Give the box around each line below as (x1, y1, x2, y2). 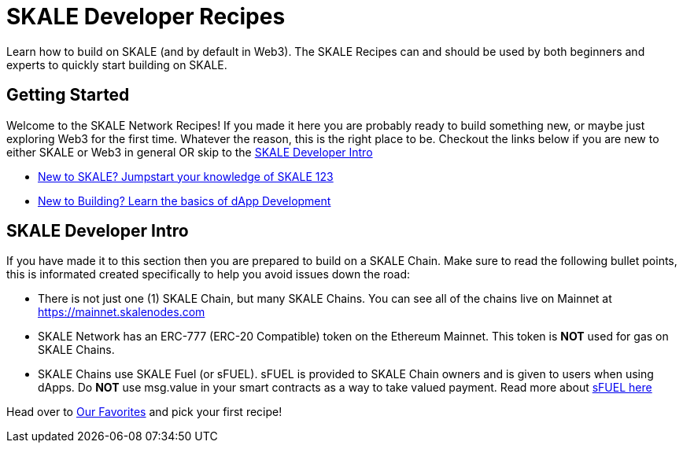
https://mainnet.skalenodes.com (38, 305, 205, 319)
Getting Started (6, 85, 130, 105)
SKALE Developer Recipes (6, 3, 286, 30)
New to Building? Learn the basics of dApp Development (38, 193, 331, 208)
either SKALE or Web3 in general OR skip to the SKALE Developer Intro (6, 145, 373, 159)
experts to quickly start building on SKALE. (6, 57, 227, 72)
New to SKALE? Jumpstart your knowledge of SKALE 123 (38, 169, 334, 183)
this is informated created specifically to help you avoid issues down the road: (6, 267, 411, 282)
